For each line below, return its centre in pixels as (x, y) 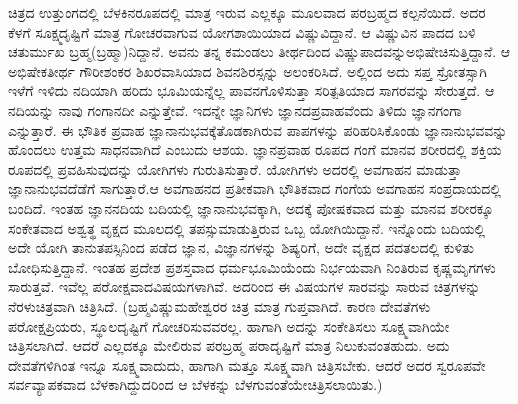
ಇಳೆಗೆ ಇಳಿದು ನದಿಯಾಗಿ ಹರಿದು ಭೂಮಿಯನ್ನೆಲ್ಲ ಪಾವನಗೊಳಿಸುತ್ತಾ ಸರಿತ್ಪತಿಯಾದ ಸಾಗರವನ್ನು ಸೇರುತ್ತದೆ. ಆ (251, 90)
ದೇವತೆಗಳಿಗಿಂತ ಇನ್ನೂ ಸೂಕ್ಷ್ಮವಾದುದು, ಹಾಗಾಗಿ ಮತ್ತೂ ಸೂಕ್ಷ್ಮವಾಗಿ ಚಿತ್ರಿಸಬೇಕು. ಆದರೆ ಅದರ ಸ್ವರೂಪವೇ (247, 364)
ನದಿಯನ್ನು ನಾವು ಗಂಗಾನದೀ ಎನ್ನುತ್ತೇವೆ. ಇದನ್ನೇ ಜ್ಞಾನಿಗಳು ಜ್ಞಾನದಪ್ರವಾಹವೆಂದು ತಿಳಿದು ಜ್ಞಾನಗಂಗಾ (235, 109)
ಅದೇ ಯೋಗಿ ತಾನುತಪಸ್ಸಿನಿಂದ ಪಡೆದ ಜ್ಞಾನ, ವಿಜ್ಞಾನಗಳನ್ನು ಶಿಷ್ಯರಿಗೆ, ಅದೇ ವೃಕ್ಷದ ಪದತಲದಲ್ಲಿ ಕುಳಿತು (241, 247)
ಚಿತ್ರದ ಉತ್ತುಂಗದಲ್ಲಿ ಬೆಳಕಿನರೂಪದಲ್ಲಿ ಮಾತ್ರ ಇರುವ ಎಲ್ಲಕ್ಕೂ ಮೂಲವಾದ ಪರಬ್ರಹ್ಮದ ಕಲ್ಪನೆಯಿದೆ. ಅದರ (247, 12)
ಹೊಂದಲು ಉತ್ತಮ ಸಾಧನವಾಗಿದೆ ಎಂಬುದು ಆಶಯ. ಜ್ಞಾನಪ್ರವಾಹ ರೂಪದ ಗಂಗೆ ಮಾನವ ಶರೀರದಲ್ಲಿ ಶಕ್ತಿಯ (255, 149)
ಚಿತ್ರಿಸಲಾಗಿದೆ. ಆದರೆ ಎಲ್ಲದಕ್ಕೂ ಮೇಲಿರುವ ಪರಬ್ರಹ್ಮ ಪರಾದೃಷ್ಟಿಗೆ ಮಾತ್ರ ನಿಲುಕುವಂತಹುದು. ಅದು (229, 345)
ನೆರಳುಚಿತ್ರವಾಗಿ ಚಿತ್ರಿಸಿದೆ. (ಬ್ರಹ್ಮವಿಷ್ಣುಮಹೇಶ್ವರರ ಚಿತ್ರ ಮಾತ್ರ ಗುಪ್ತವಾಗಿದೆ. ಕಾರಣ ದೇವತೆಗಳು (219, 305)
